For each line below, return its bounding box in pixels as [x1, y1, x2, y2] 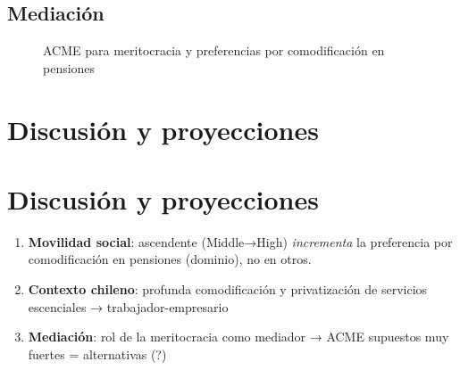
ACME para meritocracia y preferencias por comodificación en [43, 41, 385, 60]
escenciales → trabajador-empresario [28, 297, 229, 316]
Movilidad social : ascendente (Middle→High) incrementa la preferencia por [28, 232, 453, 251]
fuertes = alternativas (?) [28, 344, 167, 363]
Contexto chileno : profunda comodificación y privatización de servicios [28, 280, 428, 299]
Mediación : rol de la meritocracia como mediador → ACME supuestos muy [28, 327, 449, 346]
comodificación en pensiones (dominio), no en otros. [28, 250, 312, 268]
